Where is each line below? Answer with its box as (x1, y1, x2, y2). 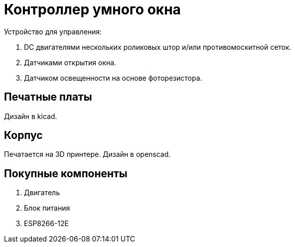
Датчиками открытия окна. (24, 58, 117, 67)
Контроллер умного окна (4, 1, 181, 18)
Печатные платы (4, 91, 92, 104)
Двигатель (24, 188, 60, 197)
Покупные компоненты (4, 167, 128, 180)
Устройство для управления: (4, 27, 102, 36)
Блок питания (24, 204, 70, 213)
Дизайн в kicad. (4, 112, 57, 121)
